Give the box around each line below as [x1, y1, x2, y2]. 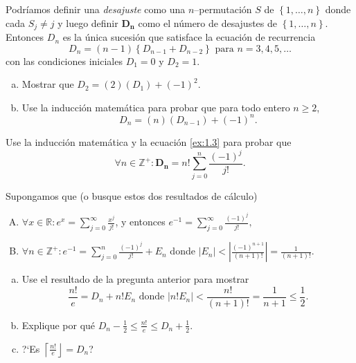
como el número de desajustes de [138, 15, 277, 30]
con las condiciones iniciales [6, 53, 123, 68]
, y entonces [115, 214, 166, 229]
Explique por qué [21, 317, 96, 332]
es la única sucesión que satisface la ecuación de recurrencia [62, 30, 316, 44]
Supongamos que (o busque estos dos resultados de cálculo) [6, 188, 258, 203]
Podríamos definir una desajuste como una [6, 2, 186, 16]
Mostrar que [21, 77, 74, 91]
